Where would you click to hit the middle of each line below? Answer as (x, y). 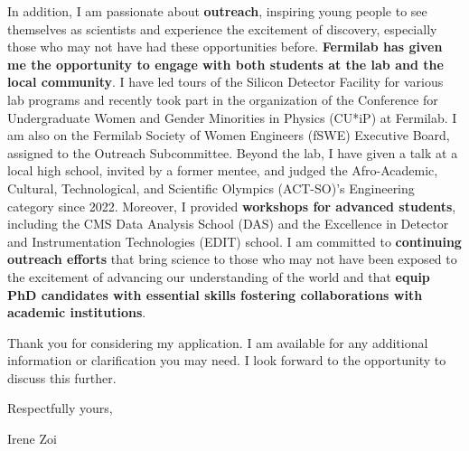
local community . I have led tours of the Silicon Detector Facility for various (225, 82)
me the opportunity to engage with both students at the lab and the (225, 64)
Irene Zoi (32, 439)
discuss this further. (62, 377)
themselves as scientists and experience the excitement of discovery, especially (222, 28)
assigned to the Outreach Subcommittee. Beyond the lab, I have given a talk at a (233, 152)
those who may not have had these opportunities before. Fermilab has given (225, 47)
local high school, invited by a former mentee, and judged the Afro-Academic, (223, 170)
